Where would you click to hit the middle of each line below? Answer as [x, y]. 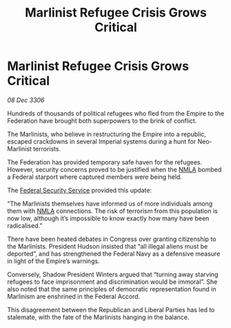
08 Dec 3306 [26, 100]
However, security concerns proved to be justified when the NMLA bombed [114, 169]
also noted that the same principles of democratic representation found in [112, 289]
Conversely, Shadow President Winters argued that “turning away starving [113, 274]
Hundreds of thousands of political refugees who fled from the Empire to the [116, 113]
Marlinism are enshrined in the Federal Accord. [74, 296]
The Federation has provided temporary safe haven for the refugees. [105, 162]
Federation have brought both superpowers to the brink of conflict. [102, 120]
